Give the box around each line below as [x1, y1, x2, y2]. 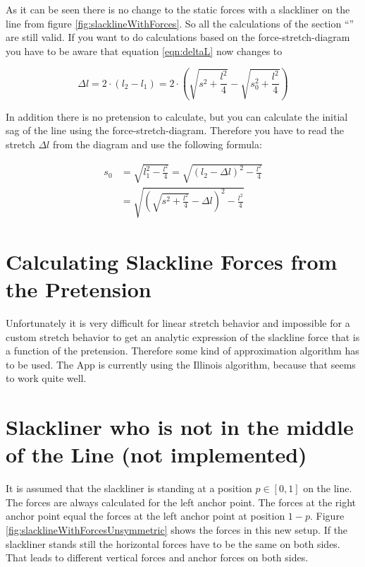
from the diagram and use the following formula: [52, 136, 262, 151]
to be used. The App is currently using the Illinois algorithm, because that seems [6, 357, 356, 371]
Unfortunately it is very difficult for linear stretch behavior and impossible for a [6, 315, 350, 330]
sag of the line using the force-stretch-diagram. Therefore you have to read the [6, 123, 344, 138]
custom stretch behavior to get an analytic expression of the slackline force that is [6, 329, 360, 344]
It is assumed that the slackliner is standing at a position [6, 481, 252, 496]
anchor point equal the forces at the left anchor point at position [6, 508, 285, 523]
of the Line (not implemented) [6, 440, 307, 469]
